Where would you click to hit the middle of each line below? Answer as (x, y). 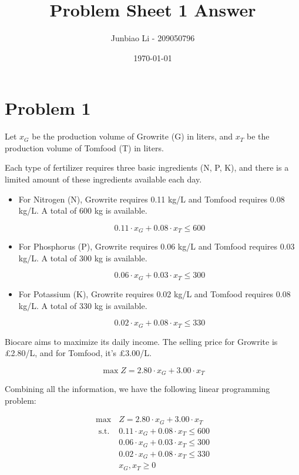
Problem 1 (48, 108)
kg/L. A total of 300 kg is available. (83, 258)
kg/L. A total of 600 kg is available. (83, 210)
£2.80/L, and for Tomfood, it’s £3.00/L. (78, 353)
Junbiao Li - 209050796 (153, 38)
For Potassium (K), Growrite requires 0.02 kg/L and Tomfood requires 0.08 (154, 293)
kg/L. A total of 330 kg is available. (83, 305)
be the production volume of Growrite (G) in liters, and (132, 136)
